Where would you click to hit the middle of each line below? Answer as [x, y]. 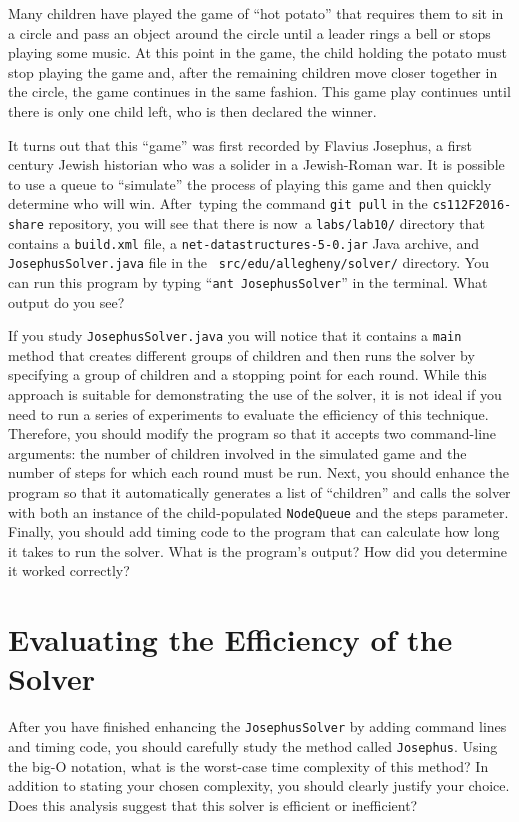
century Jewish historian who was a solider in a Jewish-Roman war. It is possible [256, 164]
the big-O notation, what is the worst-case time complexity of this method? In [248, 765]
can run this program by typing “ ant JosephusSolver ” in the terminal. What [248, 281]
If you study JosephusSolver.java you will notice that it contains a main [235, 335]
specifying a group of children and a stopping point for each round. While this [247, 374]
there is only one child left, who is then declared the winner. [192, 110]
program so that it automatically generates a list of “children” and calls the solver [259, 492]
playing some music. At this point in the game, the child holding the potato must [257, 52]
